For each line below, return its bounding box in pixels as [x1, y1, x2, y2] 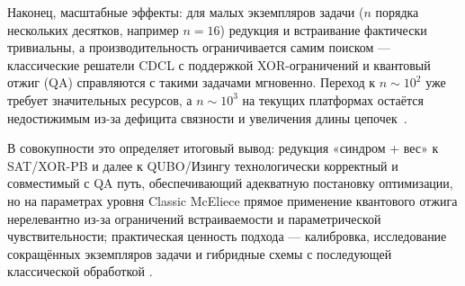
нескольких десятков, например [7, 20, 179, 39]
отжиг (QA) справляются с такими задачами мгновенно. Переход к [7, 73, 376, 92]
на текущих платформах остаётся [242, 90, 424, 109]
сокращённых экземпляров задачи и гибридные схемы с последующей [7, 244, 392, 263]
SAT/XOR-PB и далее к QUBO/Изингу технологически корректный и [7, 156, 398, 174]
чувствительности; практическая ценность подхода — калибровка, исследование [7, 227, 447, 246]
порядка [375, 3, 419, 21]
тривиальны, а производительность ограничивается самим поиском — [7, 38, 391, 57]
